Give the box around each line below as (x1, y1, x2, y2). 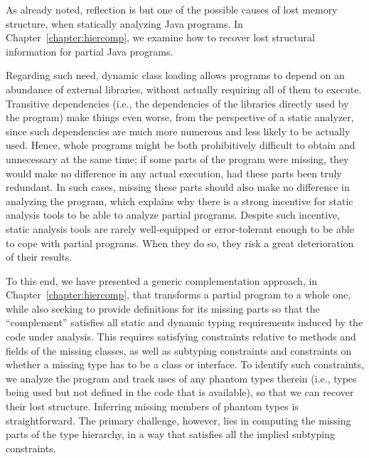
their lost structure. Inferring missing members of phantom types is (6, 399, 299, 414)
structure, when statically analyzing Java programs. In (6, 16, 243, 31)
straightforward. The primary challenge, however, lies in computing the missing (6, 412, 351, 427)
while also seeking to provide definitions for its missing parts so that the (6, 301, 320, 316)
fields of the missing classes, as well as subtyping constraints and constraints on (6, 343, 352, 358)
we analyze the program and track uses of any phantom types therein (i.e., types (6, 370, 357, 385)
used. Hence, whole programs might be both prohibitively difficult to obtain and (6, 137, 355, 152)
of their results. (6, 249, 73, 264)
